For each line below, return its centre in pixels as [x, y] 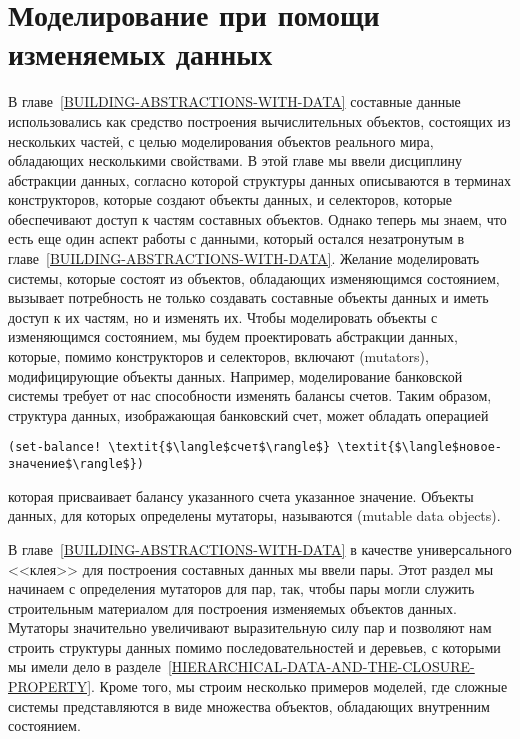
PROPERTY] [50, 686]
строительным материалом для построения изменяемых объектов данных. [232, 607]
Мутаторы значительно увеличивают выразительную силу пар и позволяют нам [250, 627]
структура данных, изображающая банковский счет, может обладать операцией [248, 414]
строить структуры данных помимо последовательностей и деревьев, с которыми [254, 646]
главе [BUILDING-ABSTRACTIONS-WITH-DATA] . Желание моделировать [244, 258]
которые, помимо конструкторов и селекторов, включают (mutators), [218, 356]
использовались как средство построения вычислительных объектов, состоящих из [259, 120]
